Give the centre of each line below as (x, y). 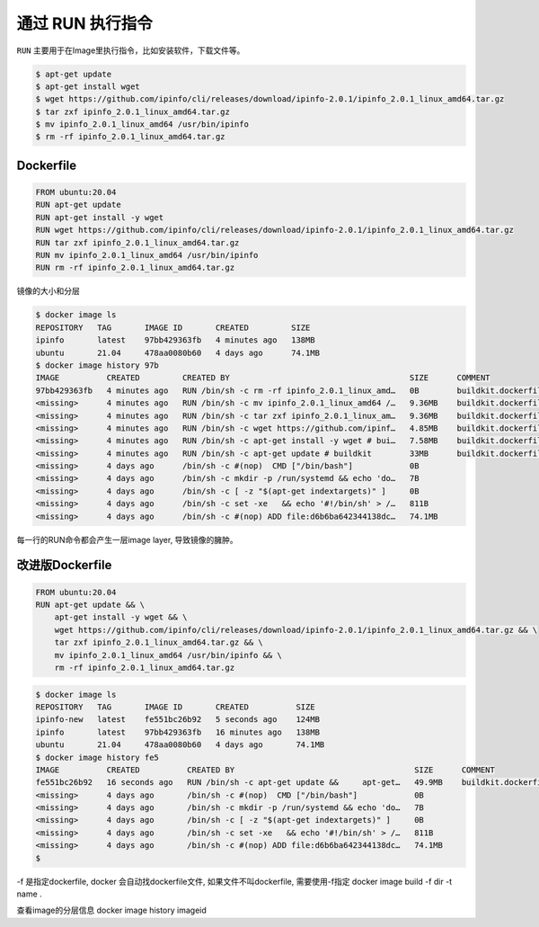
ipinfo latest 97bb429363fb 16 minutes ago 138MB (178, 732)
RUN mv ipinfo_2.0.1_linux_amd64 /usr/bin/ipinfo (147, 255)
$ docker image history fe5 (97, 757)
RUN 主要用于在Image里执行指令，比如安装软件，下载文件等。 (131, 50)
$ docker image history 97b (97, 365)
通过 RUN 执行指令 (84, 23)
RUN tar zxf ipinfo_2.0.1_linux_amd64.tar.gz (137, 242)
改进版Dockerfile (64, 565)
